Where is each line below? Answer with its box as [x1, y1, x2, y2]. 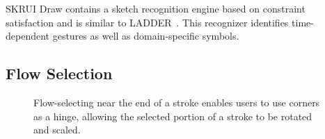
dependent [6, 28, 50, 43]
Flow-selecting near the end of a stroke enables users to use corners [33, 95, 320, 109]
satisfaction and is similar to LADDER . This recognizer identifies [6, 15, 289, 29]
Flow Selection [6, 63, 113, 84]
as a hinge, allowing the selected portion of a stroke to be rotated [33, 108, 312, 123]
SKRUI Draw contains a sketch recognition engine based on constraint [6, 1, 306, 15]
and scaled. [33, 122, 81, 137]
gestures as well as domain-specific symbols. [52, 28, 239, 43]
